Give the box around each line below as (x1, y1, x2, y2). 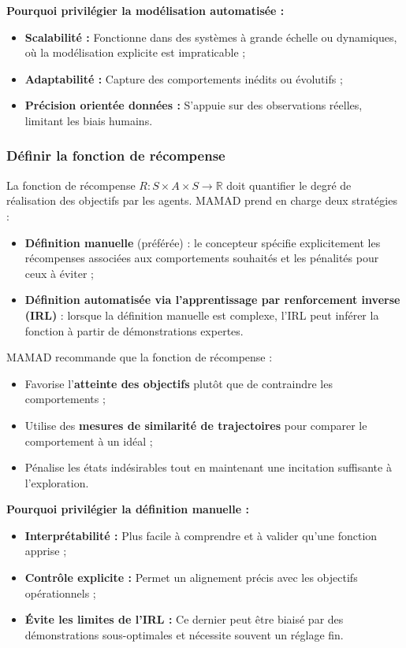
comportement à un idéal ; (24, 432, 153, 449)
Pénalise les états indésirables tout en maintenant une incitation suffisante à (24, 459, 392, 476)
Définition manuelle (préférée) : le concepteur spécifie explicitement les (24, 234, 381, 250)
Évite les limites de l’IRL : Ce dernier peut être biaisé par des (24, 611, 344, 628)
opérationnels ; (24, 584, 96, 601)
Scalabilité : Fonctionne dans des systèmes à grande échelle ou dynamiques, (24, 28, 397, 45)
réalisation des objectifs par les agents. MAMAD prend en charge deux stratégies (6, 192, 397, 209)
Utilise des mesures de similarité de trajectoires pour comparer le (24, 417, 367, 433)
